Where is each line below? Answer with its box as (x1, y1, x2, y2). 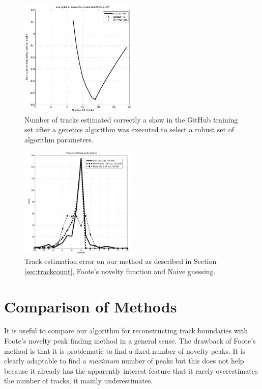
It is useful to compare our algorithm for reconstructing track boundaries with (4, 325, 248, 336)
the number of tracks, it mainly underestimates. (4, 375, 153, 386)
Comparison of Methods (4, 296, 177, 317)
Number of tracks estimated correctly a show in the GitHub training (24, 114, 238, 125)
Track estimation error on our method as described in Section (24, 256, 217, 266)
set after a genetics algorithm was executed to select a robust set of (24, 124, 234, 135)
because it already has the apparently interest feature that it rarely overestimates (4, 365, 258, 376)
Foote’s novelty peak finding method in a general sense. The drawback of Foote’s (4, 335, 256, 346)
